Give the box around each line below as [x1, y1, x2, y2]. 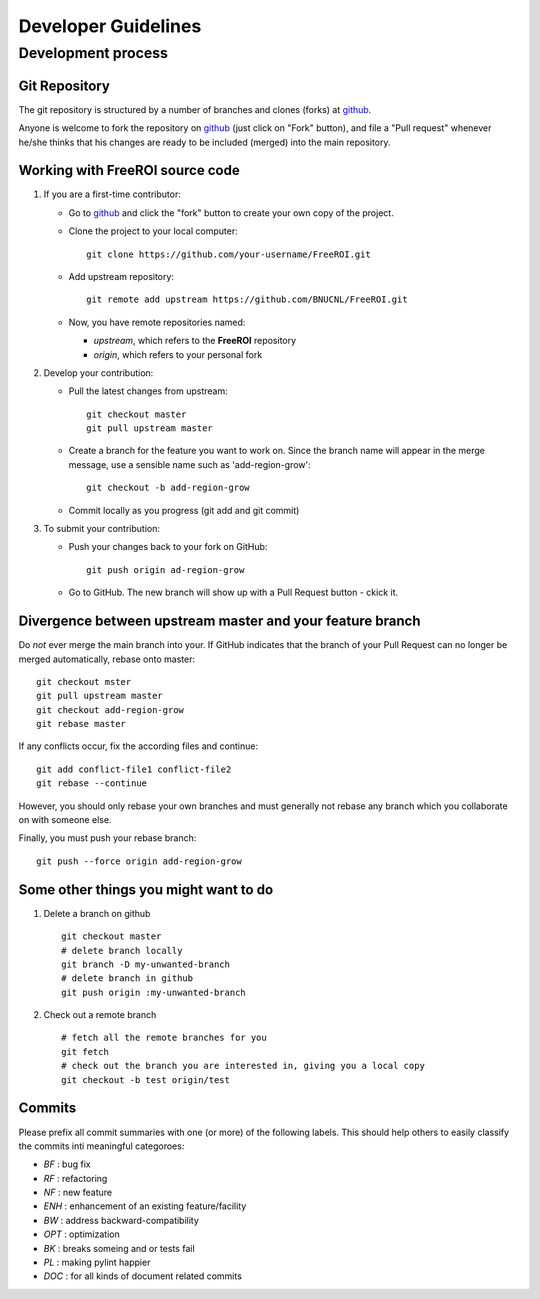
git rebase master [36, 718, 127, 730]
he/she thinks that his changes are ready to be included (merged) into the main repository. [18, 136, 391, 148]
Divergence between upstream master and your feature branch [18, 613, 421, 630]
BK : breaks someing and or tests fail [43, 1242, 195, 1254]
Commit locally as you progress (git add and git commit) [68, 504, 300, 516]
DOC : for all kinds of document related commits [43, 1270, 242, 1282]
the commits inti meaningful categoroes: [18, 1140, 185, 1152]
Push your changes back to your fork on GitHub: [68, 541, 268, 553]
